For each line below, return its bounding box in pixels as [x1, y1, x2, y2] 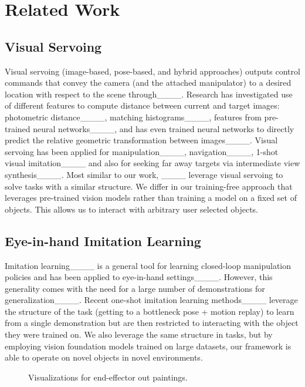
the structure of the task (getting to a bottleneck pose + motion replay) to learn [5, 305, 294, 317]
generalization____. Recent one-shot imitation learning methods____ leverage [5, 294, 298, 306]
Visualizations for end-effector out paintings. [28, 371, 188, 383]
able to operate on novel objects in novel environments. [5, 351, 203, 364]
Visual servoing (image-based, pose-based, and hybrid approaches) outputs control [5, 65, 300, 77]
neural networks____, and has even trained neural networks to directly [33, 122, 294, 134]
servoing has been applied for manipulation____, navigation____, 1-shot [5, 145, 279, 157]
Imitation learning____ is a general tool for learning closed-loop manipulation [5, 259, 292, 271]
